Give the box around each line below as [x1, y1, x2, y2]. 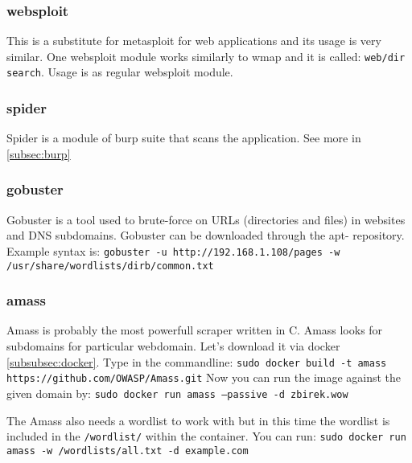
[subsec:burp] [6, 145, 71, 162]
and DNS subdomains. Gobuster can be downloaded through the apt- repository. [6, 227, 405, 244]
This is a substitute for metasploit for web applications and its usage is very [6, 32, 381, 49]
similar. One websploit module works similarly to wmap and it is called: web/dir [6, 47, 406, 64]
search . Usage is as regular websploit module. [6, 64, 233, 80]
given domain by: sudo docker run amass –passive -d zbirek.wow [6, 384, 348, 401]
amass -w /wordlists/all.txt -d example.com [6, 445, 249, 457]
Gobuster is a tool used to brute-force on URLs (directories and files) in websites [6, 211, 406, 227]
